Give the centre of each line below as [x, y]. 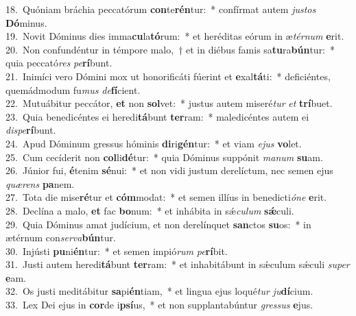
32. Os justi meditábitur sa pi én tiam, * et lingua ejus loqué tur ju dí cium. [159, 291]
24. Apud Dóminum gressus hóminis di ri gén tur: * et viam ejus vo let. [154, 143]
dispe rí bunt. [31, 130]
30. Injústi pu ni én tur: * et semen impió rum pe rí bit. [117, 251]
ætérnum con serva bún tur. [61, 238]
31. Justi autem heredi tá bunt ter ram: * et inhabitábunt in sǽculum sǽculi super [178, 264]
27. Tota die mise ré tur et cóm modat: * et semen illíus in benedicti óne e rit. [166, 197]
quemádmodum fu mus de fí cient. [73, 89]
